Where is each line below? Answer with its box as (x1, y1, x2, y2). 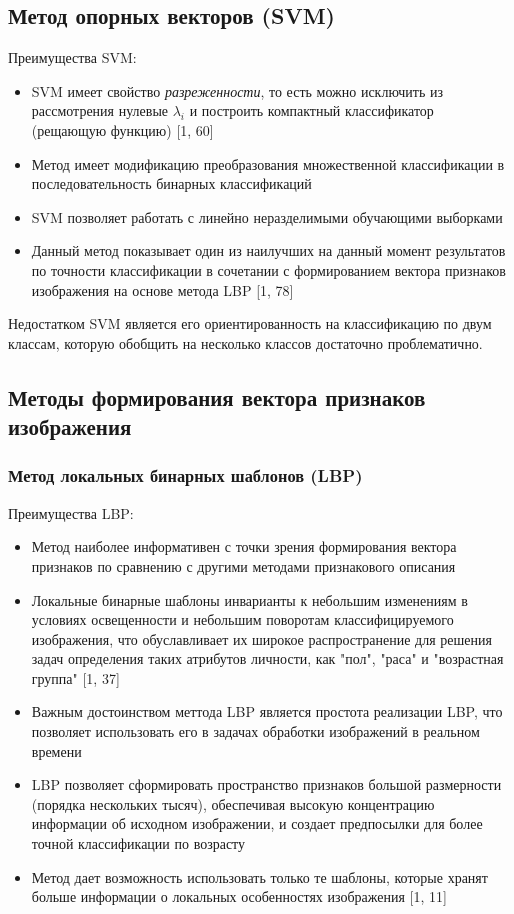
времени (31, 740, 82, 761)
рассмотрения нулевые (31, 100, 169, 121)
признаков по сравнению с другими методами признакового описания (31, 555, 456, 576)
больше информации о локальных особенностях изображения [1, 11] (31, 886, 447, 907)
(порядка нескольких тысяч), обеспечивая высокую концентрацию (31, 793, 435, 814)
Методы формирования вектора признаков (8, 381, 426, 412)
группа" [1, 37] (31, 667, 120, 688)
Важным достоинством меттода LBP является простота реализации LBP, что (31, 701, 503, 722)
